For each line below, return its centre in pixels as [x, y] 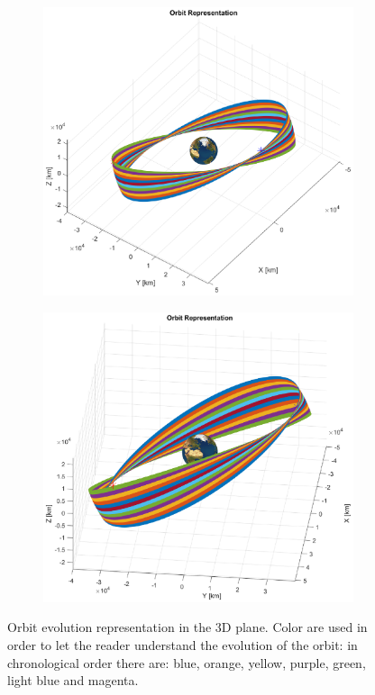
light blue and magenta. [73, 680]
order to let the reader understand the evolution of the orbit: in [183, 645]
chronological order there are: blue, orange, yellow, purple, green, [187, 662]
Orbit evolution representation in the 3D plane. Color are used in [187, 627]
